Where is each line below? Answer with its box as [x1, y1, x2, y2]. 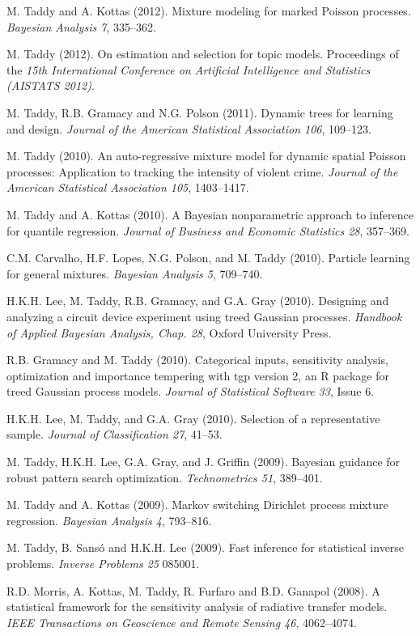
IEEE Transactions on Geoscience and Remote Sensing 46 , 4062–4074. [6, 613, 357, 630]
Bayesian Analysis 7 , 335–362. [6, 18, 156, 35]
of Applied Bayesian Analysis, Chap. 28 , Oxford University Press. [6, 324, 332, 341]
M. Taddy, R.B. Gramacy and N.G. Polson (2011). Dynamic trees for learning [6, 104, 393, 121]
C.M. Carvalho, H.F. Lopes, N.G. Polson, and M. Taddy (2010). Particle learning [6, 249, 410, 266]
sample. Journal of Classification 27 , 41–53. [6, 426, 223, 443]
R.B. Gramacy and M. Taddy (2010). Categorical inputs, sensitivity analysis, [6, 351, 388, 368]
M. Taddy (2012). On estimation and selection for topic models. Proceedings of [6, 45, 399, 62]
